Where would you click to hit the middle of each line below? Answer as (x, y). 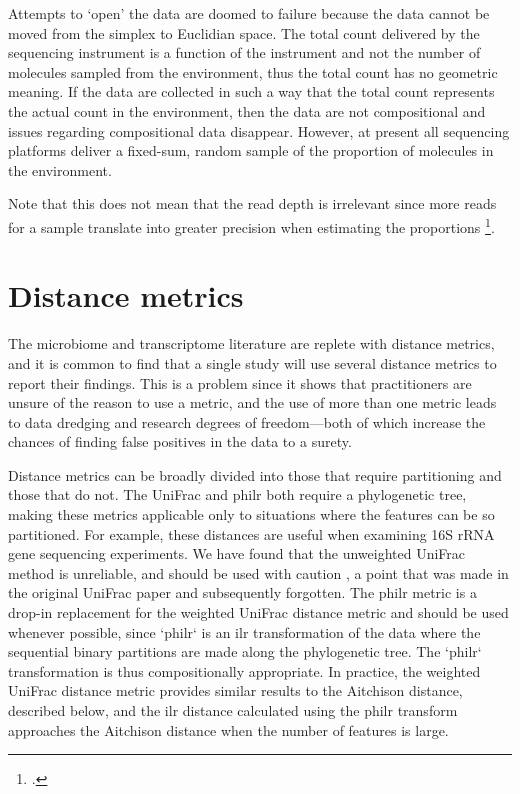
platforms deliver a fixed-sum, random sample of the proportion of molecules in (251, 150)
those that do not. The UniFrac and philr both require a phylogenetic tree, (237, 494)
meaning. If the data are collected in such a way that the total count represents (251, 91)
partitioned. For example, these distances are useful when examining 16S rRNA (251, 533)
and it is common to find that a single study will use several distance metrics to (252, 362)
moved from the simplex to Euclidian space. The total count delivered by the (244, 32)
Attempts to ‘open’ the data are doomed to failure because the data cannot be (249, 13)
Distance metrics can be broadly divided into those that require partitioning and (255, 474)
